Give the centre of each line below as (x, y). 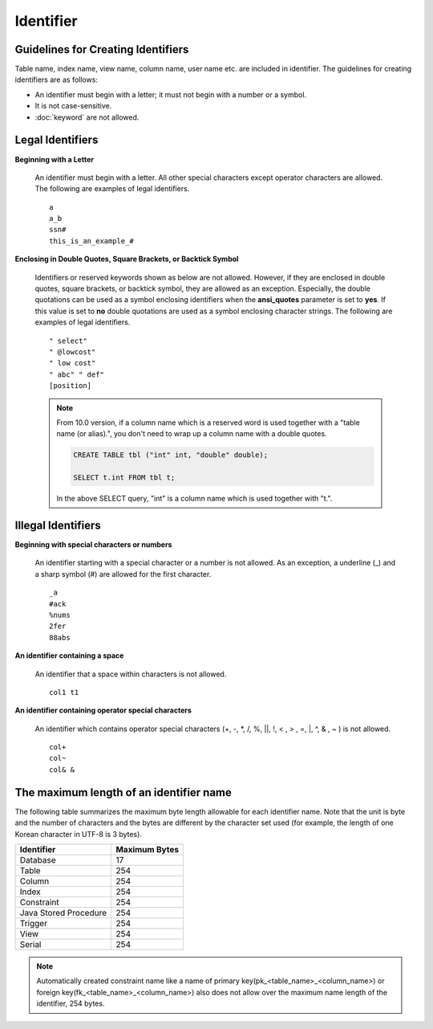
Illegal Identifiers (58, 525)
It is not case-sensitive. (73, 106)
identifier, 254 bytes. (71, 1003)
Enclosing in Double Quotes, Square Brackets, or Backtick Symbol (127, 259)
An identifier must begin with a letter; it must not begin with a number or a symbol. (171, 94)
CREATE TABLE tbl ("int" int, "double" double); (171, 455)
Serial (30, 944)
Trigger (34, 923)
